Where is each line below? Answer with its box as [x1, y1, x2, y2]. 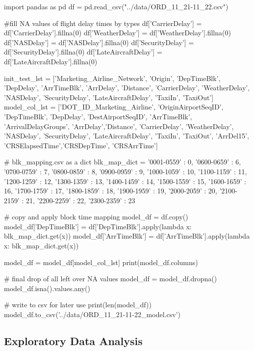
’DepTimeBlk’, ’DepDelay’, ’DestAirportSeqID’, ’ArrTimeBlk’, [4, 111, 192, 121]
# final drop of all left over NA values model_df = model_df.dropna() [4, 273, 217, 284]
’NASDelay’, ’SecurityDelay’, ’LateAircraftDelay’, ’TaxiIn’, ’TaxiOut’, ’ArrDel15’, [4, 131, 249, 141]
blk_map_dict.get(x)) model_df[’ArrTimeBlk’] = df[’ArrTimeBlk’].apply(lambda [4, 231, 250, 241]
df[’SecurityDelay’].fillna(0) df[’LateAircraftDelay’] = [4, 47, 162, 57]
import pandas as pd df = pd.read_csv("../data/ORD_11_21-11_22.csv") [4, 1, 229, 11]
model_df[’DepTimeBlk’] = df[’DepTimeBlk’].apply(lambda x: [4, 221, 192, 231]
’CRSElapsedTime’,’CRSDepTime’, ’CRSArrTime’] [4, 140, 158, 150]
